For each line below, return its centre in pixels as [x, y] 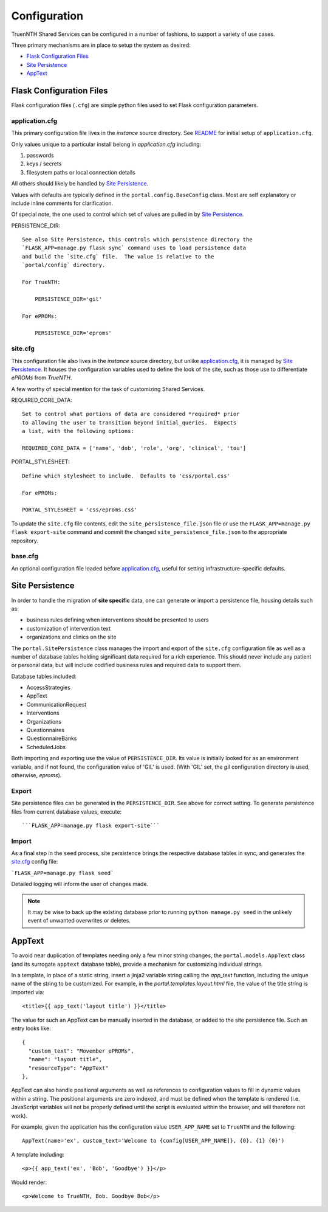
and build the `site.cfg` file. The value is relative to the [118, 256]
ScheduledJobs [46, 747]
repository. [25, 541]
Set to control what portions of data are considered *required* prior [131, 414]
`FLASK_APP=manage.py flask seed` [63, 873]
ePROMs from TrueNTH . [42, 378]
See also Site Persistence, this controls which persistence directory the [137, 240]
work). [19, 1115]
